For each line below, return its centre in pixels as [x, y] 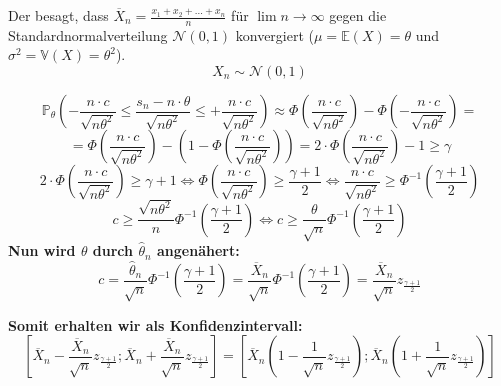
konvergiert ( [275, 34]
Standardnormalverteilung [88, 34]
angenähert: [198, 250]
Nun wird [42, 250]
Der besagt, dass [58, 15]
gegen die [358, 15]
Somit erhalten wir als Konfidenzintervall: [155, 324]
